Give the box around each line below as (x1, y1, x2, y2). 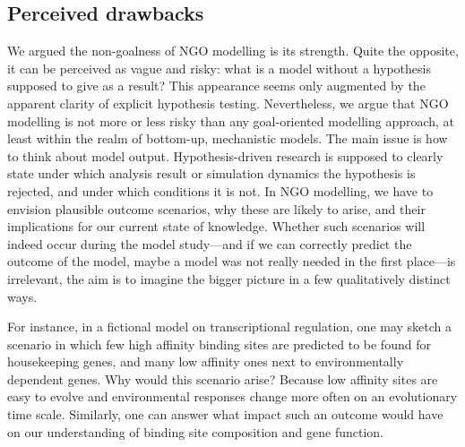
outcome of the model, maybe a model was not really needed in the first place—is (7, 252, 456, 271)
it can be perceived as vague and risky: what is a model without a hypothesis (7, 58, 431, 77)
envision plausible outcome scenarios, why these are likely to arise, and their (7, 199, 426, 218)
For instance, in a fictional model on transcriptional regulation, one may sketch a (7, 317, 452, 336)
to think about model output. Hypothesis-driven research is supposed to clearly (7, 146, 443, 165)
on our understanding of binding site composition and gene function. (7, 422, 383, 441)
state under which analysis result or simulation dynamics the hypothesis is (7, 164, 416, 183)
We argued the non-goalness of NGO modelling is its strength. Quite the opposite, (7, 41, 459, 60)
